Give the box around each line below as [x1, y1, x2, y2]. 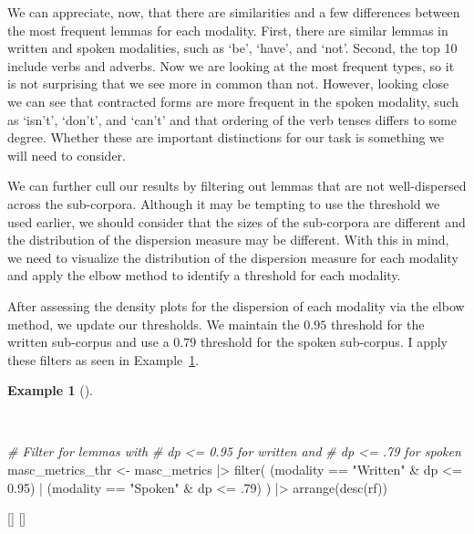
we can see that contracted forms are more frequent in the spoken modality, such [7, 91, 459, 110]
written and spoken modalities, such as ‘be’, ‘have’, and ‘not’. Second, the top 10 [7, 38, 458, 58]
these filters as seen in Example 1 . [7, 350, 200, 369]
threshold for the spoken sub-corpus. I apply [200, 332, 448, 351]
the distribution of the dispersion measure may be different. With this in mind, [7, 230, 449, 249]
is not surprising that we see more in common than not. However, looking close [7, 74, 449, 93]
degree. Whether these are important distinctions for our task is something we [7, 128, 445, 147]
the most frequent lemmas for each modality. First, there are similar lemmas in [7, 20, 448, 39]
